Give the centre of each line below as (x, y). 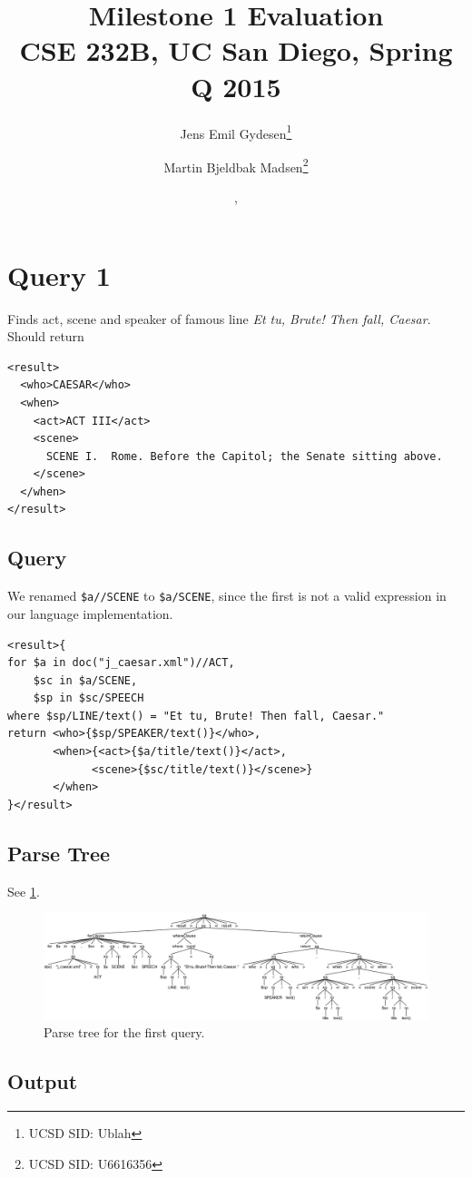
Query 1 (59, 275)
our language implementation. (90, 613)
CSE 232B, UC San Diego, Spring (236, 50)
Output (43, 1081)
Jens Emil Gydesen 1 (236, 132)
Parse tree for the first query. (124, 1032)
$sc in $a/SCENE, (85, 680)
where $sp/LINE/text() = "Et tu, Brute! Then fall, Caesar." (196, 716)
